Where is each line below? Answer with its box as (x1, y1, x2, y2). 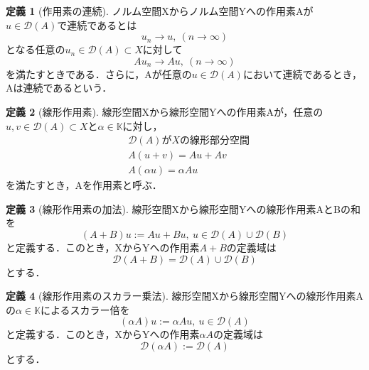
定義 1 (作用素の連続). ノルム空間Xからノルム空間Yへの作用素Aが (6, 4, 314, 18)
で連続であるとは (57, 17, 137, 32)
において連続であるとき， (242, 66, 362, 81)
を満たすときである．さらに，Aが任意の (6, 66, 192, 81)
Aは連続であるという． (6, 80, 112, 95)
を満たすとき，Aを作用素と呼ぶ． (6, 178, 162, 192)
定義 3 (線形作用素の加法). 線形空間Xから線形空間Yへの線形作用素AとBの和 (6, 201, 360, 216)
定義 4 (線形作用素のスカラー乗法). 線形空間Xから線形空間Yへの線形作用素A (6, 288, 364, 303)
